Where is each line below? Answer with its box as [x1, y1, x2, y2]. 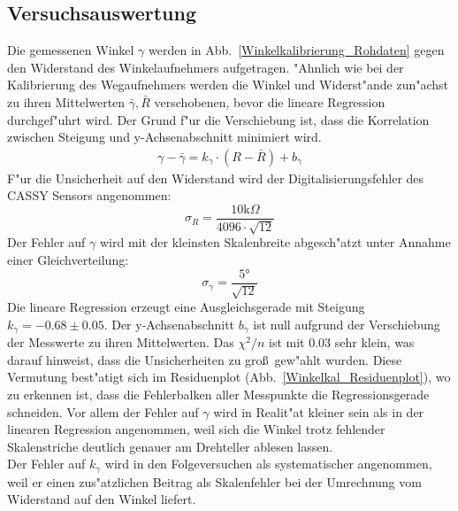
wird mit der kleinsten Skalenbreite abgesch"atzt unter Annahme [99, 233, 451, 252]
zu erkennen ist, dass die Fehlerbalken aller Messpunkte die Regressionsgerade [7, 384, 430, 403]
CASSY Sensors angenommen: [7, 186, 172, 205]
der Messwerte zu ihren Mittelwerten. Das [7, 333, 234, 352]
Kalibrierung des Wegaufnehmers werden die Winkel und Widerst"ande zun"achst [7, 75, 449, 94]
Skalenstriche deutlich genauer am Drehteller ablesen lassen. [7, 437, 333, 455]
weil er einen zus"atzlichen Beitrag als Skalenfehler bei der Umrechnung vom [7, 472, 422, 491]
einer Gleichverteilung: [7, 251, 129, 269]
